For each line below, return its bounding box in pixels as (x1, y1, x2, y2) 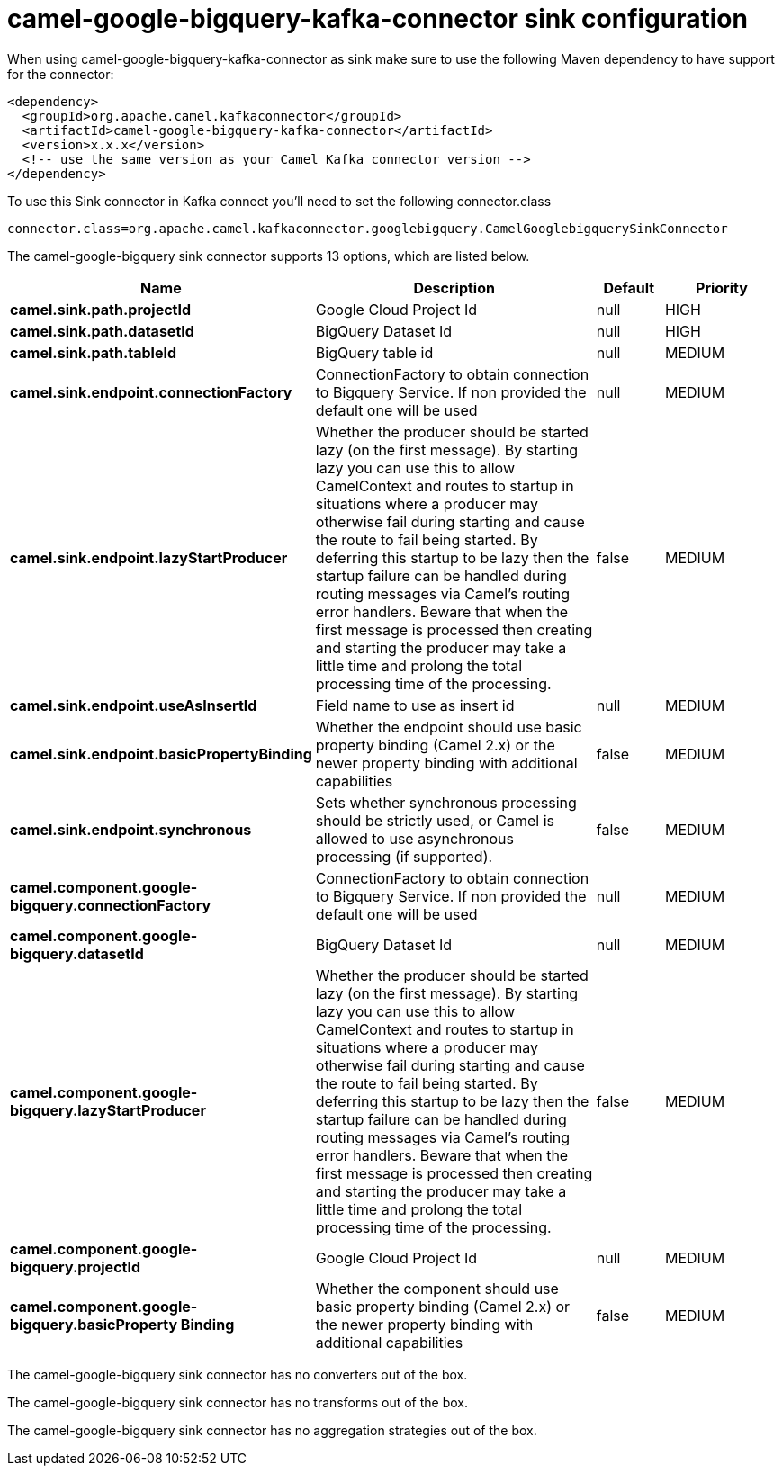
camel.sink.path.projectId (10, 300, 192, 319)
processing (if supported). (315, 847, 493, 866)
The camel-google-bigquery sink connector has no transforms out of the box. (7, 1394, 468, 1410)
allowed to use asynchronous (315, 829, 514, 848)
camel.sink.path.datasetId (10, 321, 194, 340)
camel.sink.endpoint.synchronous (10, 820, 252, 839)
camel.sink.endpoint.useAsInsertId (10, 696, 257, 714)
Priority (696, 278, 748, 297)
